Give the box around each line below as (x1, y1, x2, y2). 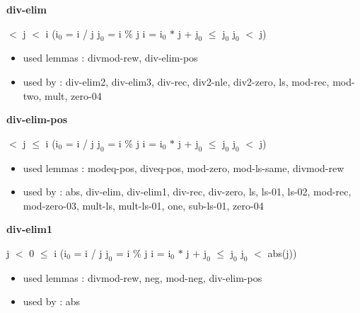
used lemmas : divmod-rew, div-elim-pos (23, 50, 198, 65)
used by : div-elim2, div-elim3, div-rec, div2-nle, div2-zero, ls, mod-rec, (23, 74, 330, 89)
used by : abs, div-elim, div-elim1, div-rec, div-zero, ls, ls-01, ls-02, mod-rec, (23, 184, 352, 199)
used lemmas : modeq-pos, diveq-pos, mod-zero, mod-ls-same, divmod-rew (23, 160, 344, 175)
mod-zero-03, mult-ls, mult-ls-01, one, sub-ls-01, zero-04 (23, 198, 264, 212)
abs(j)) (267, 245, 297, 260)
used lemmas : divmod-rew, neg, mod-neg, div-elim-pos (23, 270, 262, 285)
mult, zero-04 (45, 88, 102, 103)
